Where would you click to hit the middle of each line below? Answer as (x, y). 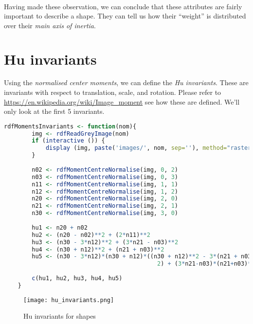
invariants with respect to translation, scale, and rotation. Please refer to (113, 92)
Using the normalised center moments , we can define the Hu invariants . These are (126, 82)
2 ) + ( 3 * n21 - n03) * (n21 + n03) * (204, 264)
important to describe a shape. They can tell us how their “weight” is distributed (125, 16)
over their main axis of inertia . (50, 25)
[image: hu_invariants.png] (69, 300)
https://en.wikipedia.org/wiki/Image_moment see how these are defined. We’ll (122, 101)
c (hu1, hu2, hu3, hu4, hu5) (77, 279)
